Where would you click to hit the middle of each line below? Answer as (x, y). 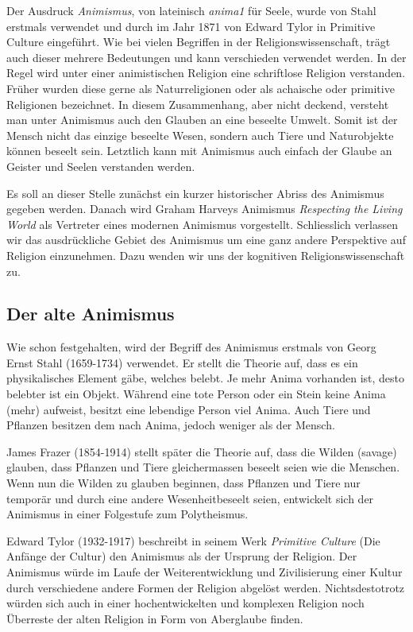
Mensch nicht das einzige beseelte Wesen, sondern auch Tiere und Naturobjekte (200, 135)
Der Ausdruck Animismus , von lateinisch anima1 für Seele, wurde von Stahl (191, 10)
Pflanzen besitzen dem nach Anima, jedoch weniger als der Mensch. (171, 425)
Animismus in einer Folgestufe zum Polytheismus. (127, 514)
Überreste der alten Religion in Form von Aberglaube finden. (155, 618)
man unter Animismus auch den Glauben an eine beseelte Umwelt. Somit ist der (202, 120)
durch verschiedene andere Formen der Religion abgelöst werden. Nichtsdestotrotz (206, 587)
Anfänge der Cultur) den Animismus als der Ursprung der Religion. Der (182, 556)
